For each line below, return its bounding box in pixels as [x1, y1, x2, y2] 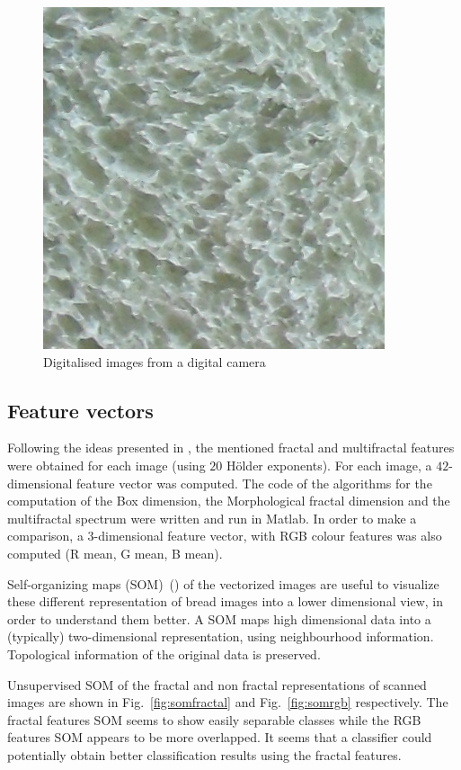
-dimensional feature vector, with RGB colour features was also [93, 526, 442, 545]
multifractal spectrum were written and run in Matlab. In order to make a [7, 508, 417, 527]
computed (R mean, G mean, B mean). [7, 543, 223, 562]
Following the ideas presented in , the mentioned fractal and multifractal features [7, 438, 455, 457]
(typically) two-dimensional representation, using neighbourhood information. [7, 627, 434, 646]
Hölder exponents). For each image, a [226, 455, 432, 474]
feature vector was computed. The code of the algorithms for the [76, 473, 432, 492]
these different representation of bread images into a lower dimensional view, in [7, 592, 444, 611]
